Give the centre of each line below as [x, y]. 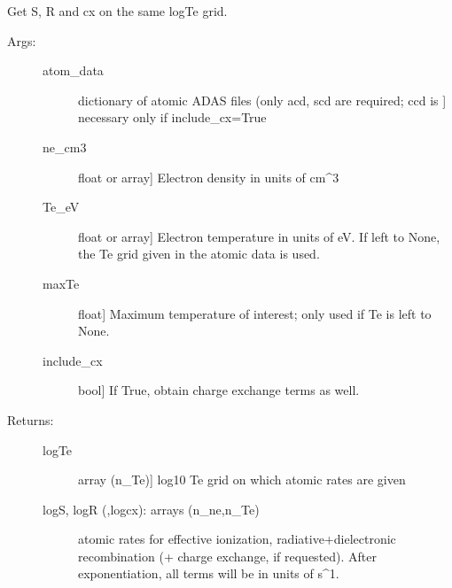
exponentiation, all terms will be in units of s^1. [209, 573]
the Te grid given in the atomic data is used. [199, 254]
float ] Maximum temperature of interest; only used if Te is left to [255, 313]
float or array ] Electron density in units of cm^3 [209, 177]
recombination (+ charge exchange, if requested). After [228, 556]
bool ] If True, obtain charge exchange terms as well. [219, 390]
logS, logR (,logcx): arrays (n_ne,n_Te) [151, 509]
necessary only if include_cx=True [172, 117]
